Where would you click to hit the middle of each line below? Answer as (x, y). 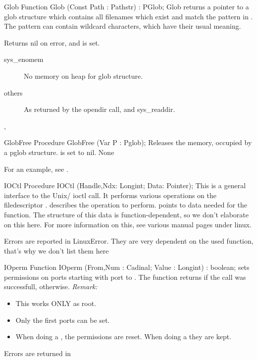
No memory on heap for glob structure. (83, 76)
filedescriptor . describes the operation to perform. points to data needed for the (126, 205)
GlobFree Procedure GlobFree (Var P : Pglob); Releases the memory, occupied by (128, 142)
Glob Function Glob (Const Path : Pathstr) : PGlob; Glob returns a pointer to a (127, 6)
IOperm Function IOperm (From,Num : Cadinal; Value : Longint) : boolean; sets (127, 267)
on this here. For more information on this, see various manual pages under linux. (128, 224)
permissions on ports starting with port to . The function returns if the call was (125, 277)
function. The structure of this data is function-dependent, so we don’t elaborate (126, 214)
